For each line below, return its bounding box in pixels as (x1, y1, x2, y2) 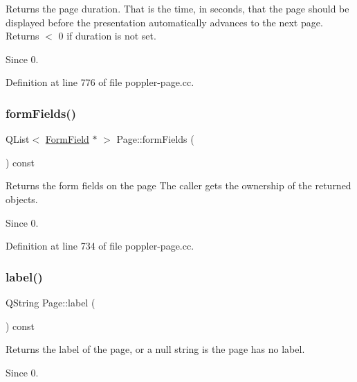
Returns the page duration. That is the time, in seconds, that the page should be (6, 1, 349, 15)
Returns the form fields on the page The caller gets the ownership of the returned (6, 178, 351, 193)
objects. (6, 191, 38, 206)
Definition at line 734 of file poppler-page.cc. (6, 238, 194, 253)
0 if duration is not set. (58, 28, 156, 43)
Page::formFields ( (116, 132, 194, 146)
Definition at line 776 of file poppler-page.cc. (6, 75, 194, 89)
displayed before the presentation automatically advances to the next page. (6, 15, 323, 29)
